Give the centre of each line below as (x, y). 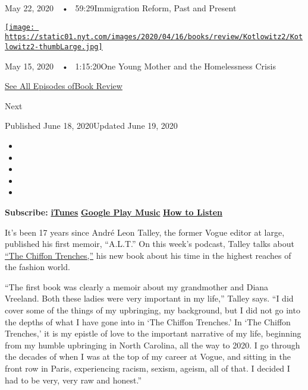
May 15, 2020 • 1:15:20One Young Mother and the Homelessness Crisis (140, 66)
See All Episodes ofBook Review (64, 86)
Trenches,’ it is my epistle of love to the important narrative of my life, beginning (153, 333)
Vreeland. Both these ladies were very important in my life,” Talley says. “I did (149, 298)
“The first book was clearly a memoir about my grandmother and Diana (137, 286)
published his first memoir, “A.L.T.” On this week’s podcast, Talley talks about (150, 244)
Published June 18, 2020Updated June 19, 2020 (91, 126)
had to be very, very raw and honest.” (73, 380)
